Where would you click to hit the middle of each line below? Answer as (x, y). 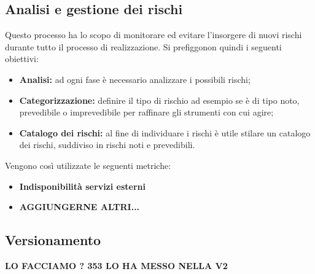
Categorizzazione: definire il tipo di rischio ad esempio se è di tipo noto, (159, 100)
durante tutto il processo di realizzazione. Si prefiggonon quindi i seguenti (143, 46)
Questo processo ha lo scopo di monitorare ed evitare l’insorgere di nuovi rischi (154, 35)
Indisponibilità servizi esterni (82, 186)
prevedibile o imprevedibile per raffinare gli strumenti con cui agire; (146, 112)
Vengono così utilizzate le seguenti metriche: (88, 165)
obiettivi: (22, 59)
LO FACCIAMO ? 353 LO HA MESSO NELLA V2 (116, 265)
